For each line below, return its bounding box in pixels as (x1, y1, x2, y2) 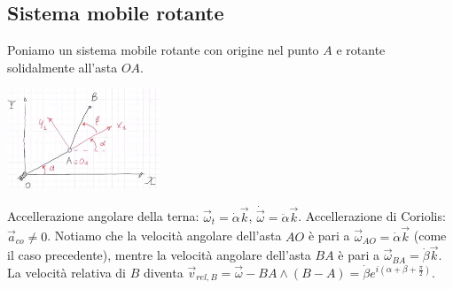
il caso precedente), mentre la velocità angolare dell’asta (7, 246, 311, 264)
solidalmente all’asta (7, 57, 118, 76)
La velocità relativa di (7, 263, 127, 282)
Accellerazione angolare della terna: (7, 207, 199, 225)
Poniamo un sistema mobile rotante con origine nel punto (7, 41, 319, 59)
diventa (143, 263, 184, 282)
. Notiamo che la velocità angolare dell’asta (47, 226, 282, 245)
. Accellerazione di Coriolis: (298, 207, 446, 225)
